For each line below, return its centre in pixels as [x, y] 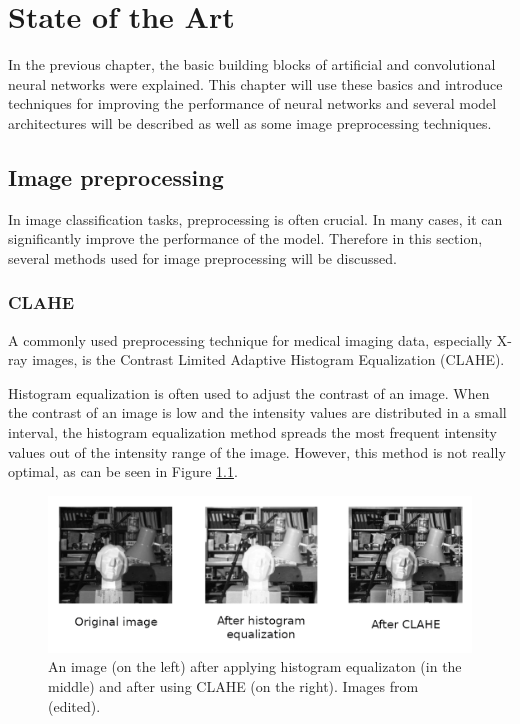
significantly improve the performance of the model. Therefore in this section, [245, 238]
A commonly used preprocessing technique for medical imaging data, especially [250, 339]
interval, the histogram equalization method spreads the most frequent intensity [252, 432]
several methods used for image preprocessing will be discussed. [202, 257]
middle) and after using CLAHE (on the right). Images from [233, 685]
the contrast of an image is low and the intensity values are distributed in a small [257, 412]
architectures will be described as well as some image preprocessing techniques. [250, 122]
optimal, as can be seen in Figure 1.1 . [123, 471]
